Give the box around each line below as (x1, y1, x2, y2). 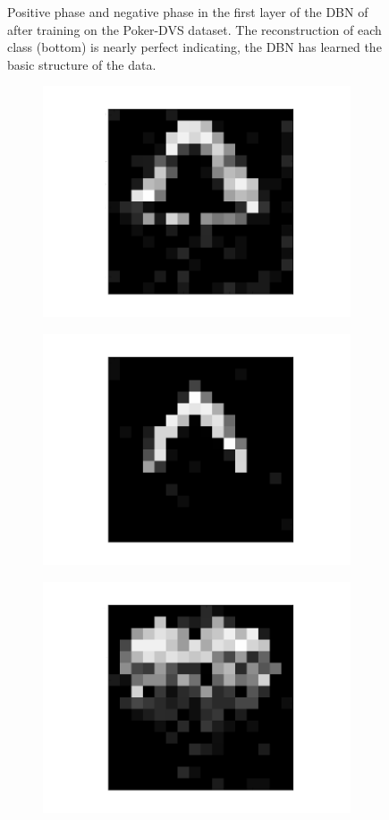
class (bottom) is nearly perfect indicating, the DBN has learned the (7, 38, 382, 56)
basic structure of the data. (7, 55, 156, 73)
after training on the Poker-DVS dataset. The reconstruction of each (7, 20, 382, 38)
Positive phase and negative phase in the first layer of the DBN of (7, 3, 368, 21)
